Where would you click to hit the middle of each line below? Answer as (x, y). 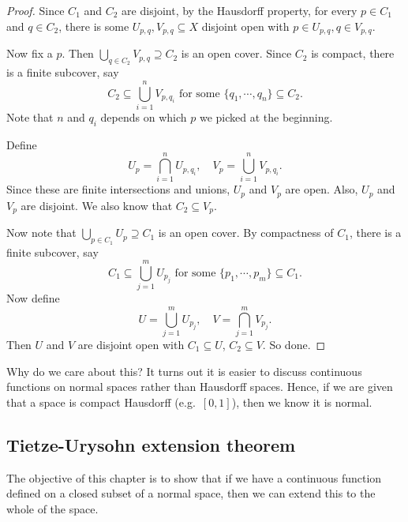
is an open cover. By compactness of (246, 233)
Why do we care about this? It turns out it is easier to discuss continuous (184, 371)
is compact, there (353, 53)
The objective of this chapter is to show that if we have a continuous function (194, 477)
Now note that (41, 233)
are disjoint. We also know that (97, 205)
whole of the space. (52, 508)
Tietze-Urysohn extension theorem (151, 444)
